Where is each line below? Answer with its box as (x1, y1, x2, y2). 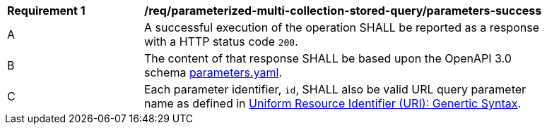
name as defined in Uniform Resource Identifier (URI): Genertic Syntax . (144, 96, 522, 110)
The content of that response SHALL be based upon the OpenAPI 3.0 (144, 51, 512, 65)
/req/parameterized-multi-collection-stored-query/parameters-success (144, 4, 542, 18)
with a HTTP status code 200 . (144, 34, 298, 48)
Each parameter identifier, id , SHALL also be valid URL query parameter (144, 82, 527, 96)
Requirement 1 (7, 4, 86, 18)
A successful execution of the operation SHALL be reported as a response (144, 20, 539, 34)
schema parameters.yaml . (144, 65, 283, 79)
